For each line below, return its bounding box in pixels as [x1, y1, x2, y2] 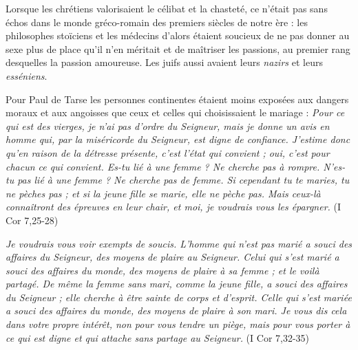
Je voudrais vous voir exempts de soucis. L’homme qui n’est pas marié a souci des [6, 236, 352, 250]
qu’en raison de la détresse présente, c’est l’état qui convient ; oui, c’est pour [6, 145, 330, 160]
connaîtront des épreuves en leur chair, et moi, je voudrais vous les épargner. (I [6, 199, 341, 214]
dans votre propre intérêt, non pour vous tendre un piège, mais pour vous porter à [6, 317, 350, 331]
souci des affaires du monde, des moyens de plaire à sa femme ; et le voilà [6, 263, 319, 277]
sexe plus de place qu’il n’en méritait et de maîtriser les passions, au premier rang [6, 41, 350, 56]
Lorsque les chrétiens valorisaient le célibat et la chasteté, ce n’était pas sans [6, 1, 328, 15]
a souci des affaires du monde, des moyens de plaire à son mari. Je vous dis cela [6, 303, 347, 318]
